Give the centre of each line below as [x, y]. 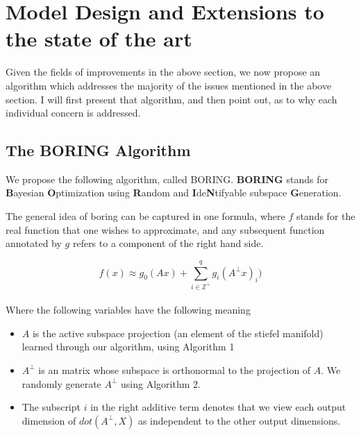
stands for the [326, 216]
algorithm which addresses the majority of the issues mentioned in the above [169, 85]
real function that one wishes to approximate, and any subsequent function [165, 229]
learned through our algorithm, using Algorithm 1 [128, 347]
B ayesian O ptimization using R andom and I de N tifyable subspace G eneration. [174, 193]
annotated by [34, 243]
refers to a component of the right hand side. [168, 243]
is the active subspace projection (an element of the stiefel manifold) [178, 333]
